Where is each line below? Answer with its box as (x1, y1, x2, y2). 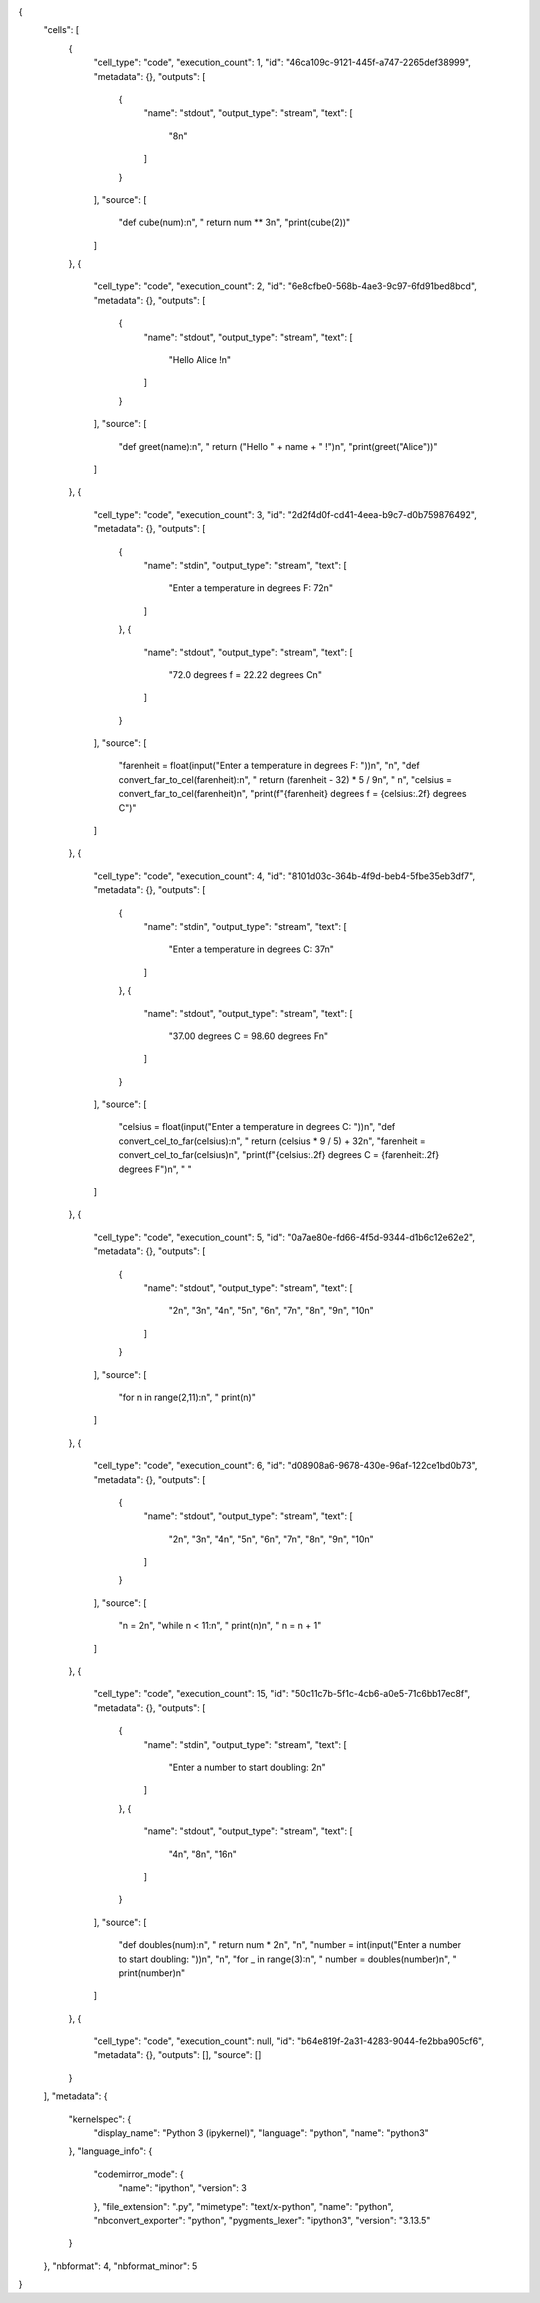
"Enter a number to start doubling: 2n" (168, 1761, 327, 1773)
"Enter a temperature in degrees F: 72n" (168, 582, 334, 594)
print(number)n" (118, 1966, 186, 1979)
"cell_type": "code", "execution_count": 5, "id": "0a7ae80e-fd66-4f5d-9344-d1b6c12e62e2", (93, 1231, 475, 1243)
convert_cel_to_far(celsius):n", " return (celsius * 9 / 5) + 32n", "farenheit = (118, 1135, 427, 1147)
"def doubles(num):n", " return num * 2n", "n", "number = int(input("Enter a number (118, 1939, 462, 1951)
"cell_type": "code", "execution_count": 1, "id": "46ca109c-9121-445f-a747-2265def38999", (93, 56, 472, 69)
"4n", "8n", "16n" (168, 1848, 237, 1860)
